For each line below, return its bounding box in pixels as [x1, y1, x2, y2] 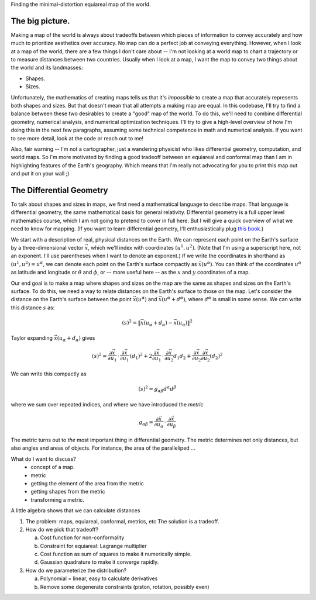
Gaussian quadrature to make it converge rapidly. [40, 558, 159, 565]
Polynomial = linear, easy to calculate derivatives [40, 575, 158, 582]
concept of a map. [30, 464, 75, 471]
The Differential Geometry [11, 185, 108, 195]
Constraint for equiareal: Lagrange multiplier [40, 542, 147, 549]
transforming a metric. [30, 496, 85, 503]
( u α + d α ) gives [57, 335, 95, 343]
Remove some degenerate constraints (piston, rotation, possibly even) [40, 583, 210, 590]
